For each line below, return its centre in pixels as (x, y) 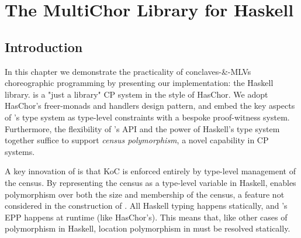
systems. (20, 151)
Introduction (44, 46)
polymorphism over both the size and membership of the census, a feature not (145, 194)
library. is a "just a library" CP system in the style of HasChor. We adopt (136, 94)
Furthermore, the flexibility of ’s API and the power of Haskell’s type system (142, 128)
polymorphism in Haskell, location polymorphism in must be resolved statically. (148, 228)
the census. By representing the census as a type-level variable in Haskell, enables (150, 182)
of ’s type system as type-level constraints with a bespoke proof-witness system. (147, 117)
